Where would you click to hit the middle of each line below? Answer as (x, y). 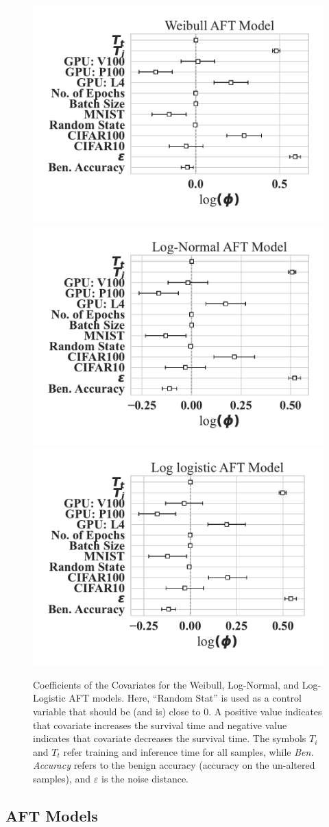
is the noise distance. (145, 778)
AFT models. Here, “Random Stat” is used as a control (185, 698)
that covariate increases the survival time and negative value (160, 725)
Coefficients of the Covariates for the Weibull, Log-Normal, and (166, 684)
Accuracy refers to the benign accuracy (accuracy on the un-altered (174, 765)
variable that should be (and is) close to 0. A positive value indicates (178, 711)
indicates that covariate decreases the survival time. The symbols (170, 738)
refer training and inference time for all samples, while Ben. (188, 751)
